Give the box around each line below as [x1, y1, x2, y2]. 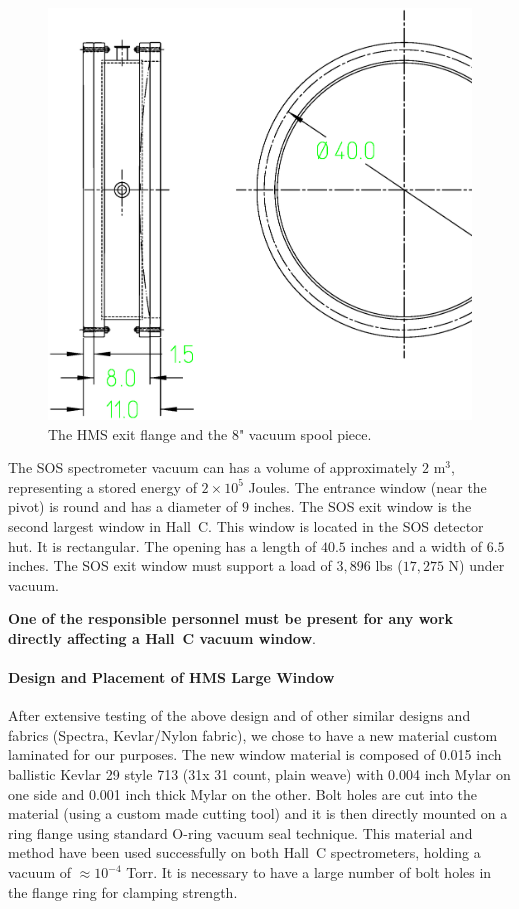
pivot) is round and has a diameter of [8, 496, 238, 517]
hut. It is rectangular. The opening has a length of [8, 535, 317, 556]
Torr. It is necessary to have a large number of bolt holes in [126, 862, 492, 883]
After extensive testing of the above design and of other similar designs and [8, 705, 471, 726]
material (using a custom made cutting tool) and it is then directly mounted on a [8, 803, 508, 824]
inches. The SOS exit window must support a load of [8, 555, 332, 576]
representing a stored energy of [8, 476, 197, 497]
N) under [448, 555, 505, 576]
